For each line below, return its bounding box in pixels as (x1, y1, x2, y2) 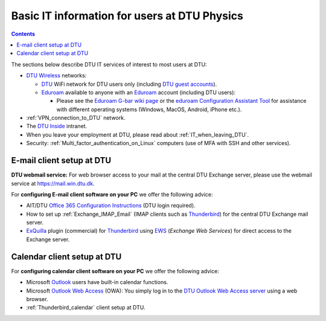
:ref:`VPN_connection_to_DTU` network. (26, 114, 126, 122)
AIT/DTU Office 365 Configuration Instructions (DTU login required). (26, 202, 196, 209)
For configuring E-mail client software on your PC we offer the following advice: (11, 190, 213, 198)
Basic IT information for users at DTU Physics (11, 9, 244, 22)
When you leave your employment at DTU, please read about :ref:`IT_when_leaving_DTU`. (26, 131, 249, 138)
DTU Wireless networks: (26, 72, 87, 79)
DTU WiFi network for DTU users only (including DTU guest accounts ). (41, 80, 217, 88)
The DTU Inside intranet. (26, 123, 88, 130)
